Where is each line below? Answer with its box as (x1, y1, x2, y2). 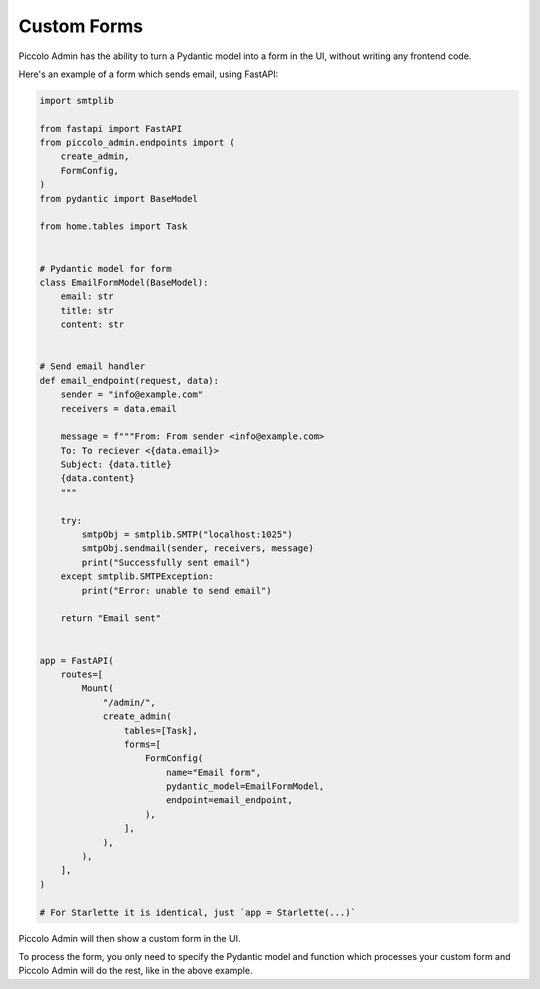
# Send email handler (39, 361, 146, 372)
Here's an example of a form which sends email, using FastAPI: (18, 68, 279, 80)
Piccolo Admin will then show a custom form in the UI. (18, 932, 241, 944)
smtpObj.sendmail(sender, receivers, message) (81, 543, 314, 554)
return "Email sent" (60, 613, 162, 624)
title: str (60, 305, 114, 316)
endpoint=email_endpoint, (165, 795, 294, 806)
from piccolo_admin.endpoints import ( (39, 137, 235, 149)
